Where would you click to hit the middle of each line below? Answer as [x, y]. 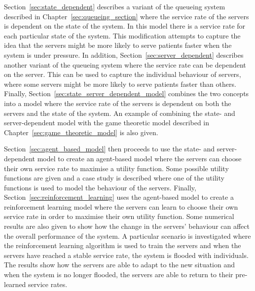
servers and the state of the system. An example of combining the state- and [120, 113]
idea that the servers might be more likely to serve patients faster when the [118, 45]
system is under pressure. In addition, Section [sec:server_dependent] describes [124, 55]
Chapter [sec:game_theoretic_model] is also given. [81, 132]
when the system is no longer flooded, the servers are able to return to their [119, 274]
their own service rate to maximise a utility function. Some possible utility [116, 168]
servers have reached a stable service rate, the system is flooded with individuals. [126, 255]
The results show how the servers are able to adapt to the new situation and [120, 265]
